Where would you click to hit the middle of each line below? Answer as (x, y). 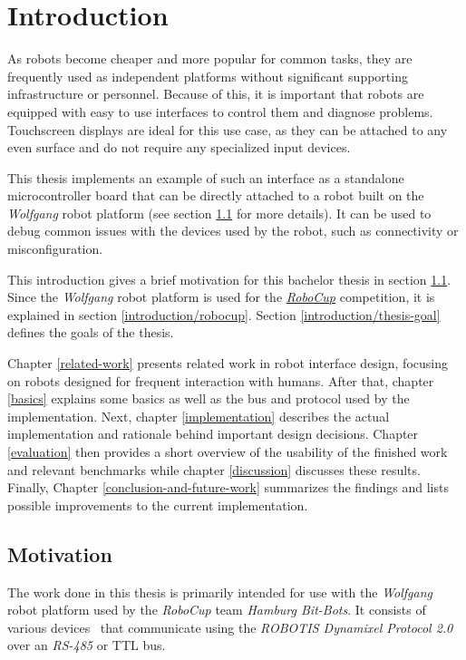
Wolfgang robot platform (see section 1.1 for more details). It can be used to (219, 213)
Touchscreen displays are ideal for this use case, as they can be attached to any (228, 129)
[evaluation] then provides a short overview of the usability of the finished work (228, 451)
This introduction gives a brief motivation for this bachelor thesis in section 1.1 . (229, 279)
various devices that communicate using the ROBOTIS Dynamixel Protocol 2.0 (230, 627)
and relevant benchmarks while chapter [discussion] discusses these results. (214, 469)
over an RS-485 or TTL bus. (87, 645)
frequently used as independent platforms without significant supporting (208, 76)
